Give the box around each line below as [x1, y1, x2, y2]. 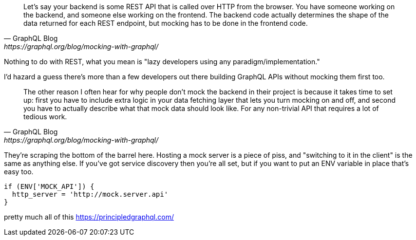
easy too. [4, 167, 34, 176]
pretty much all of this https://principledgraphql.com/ [4, 213, 174, 221]
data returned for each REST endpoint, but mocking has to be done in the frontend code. [23, 19, 308, 27]
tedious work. [23, 112, 67, 121]
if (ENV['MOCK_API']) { [4, 183, 95, 190]
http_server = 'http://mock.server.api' [12, 190, 169, 198]
